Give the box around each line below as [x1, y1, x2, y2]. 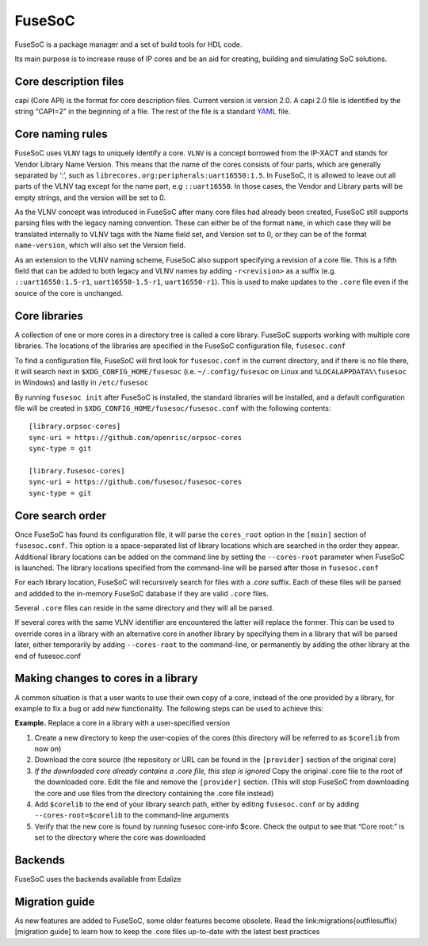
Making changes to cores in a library [14, 672, 198, 685]
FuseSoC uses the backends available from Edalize [14, 875, 182, 884]
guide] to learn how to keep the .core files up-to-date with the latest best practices [50, 927, 320, 936]
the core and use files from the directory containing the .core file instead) [34, 788, 274, 798]
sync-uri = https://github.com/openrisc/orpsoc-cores [29, 433, 242, 442]
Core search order [14, 508, 107, 523]
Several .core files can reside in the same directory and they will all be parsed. [14, 603, 274, 613]
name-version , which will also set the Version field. [14, 240, 186, 250]
